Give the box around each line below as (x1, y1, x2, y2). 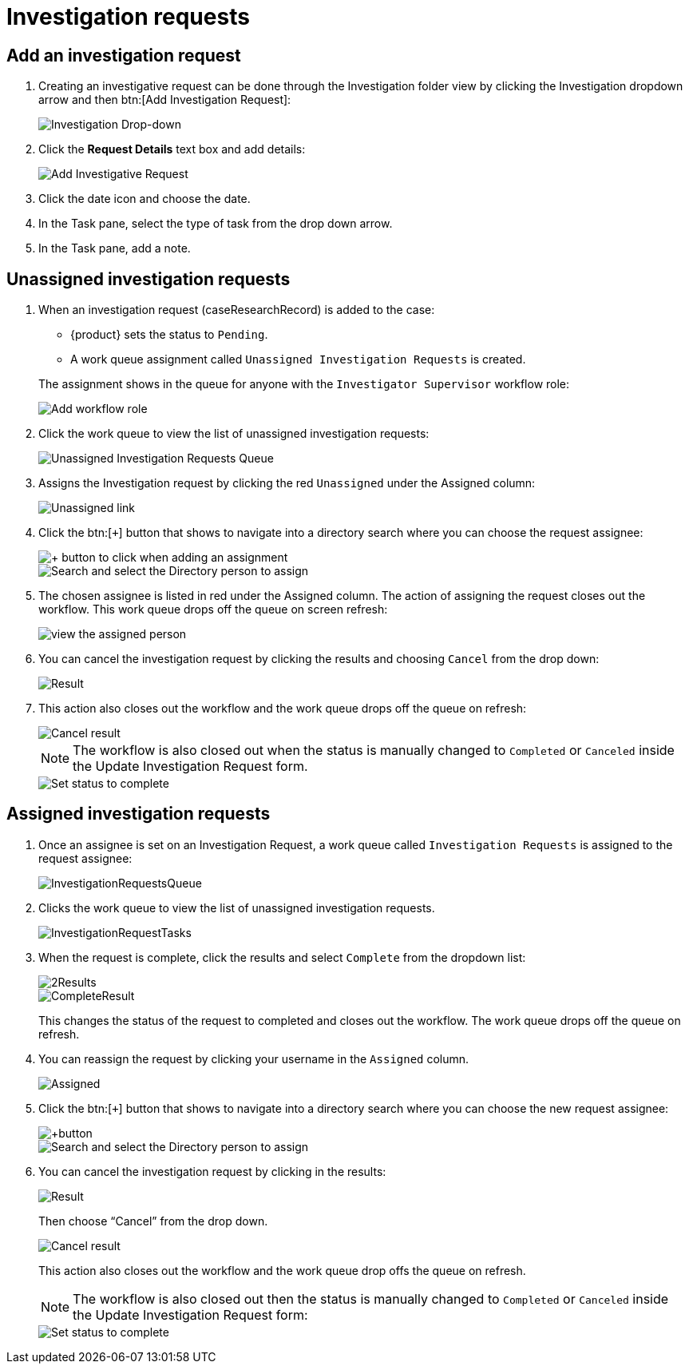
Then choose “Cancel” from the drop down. (38, 1213, 268, 1228)
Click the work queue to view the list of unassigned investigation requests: (38, 427, 430, 441)
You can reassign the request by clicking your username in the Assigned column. (38, 1051, 469, 1066)
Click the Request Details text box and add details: (38, 142, 306, 157)
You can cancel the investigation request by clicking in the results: (38, 1164, 386, 1178)
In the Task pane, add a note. (38, 241, 191, 256)
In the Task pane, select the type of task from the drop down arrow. (38, 216, 393, 231)
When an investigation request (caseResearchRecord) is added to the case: (38, 303, 435, 317)
